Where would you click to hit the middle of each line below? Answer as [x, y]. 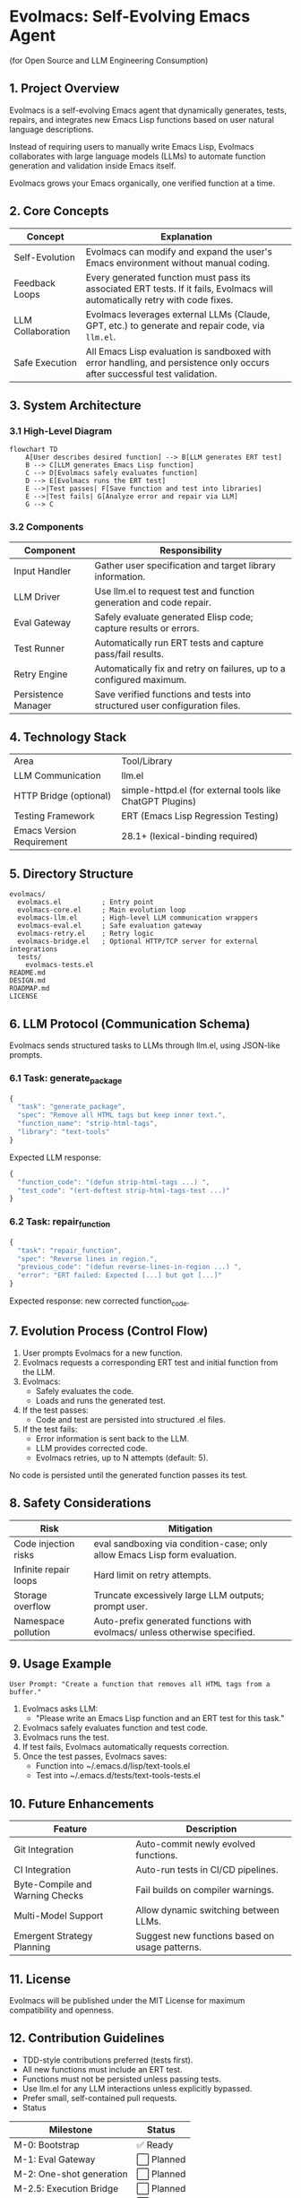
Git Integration [44, 1850]
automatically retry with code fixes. [159, 299]
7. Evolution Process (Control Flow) [109, 1332]
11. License [40, 1979]
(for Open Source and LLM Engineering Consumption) [109, 60]
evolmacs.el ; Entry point [86, 903]
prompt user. [120, 1606]
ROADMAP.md [30, 989]
